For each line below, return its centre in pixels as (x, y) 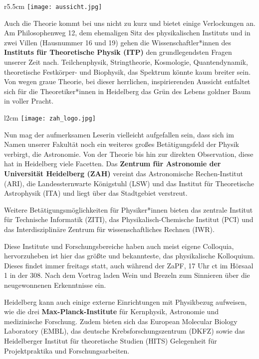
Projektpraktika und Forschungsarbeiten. (67, 350)
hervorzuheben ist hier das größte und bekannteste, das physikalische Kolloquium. (129, 256)
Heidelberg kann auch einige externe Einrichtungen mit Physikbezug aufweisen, (126, 301)
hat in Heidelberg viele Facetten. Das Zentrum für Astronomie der (113, 164)
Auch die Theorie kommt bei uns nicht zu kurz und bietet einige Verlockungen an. (130, 23)
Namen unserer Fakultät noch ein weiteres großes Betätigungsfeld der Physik (122, 144)
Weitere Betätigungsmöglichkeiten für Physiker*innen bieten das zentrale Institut (129, 209)
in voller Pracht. (29, 101)
